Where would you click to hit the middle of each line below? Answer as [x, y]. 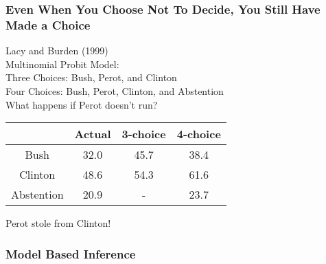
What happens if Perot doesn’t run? [82, 104]
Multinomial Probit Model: [62, 64]
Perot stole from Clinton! [58, 223]
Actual [93, 134]
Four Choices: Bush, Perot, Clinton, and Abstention [115, 90]
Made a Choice [48, 24]
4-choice [199, 134]
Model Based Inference [71, 253]
